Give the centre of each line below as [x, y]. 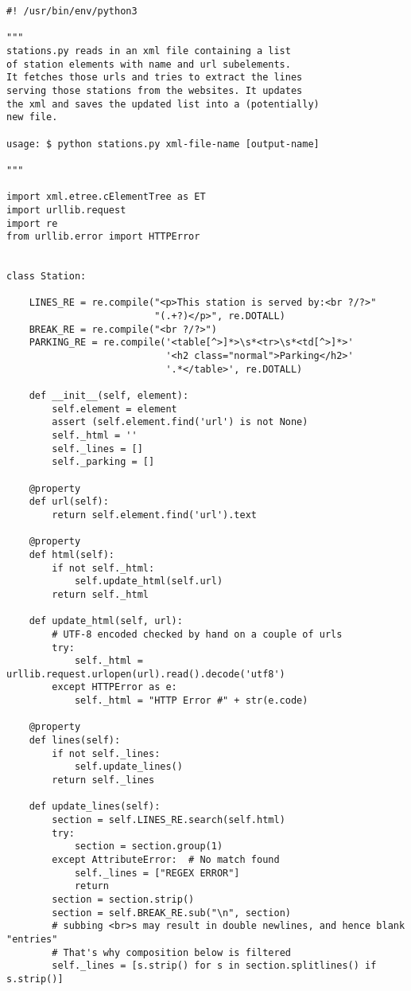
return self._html [100, 594]
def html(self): [72, 554]
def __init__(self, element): [109, 396]
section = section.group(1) [149, 847]
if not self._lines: [106, 753]
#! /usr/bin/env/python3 [72, 11]
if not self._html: [103, 568]
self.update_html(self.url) [149, 581]
